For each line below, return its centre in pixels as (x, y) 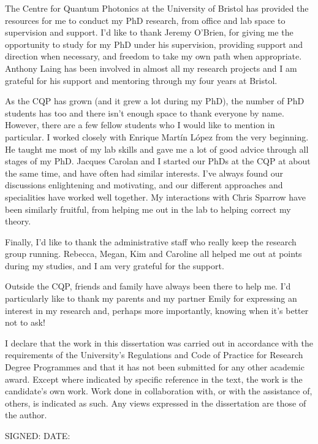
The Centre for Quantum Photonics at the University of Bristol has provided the (157, 8)
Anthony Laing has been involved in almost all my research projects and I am (151, 68)
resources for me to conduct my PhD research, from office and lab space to (145, 20)
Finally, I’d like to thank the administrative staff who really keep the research (151, 241)
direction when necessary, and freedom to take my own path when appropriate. (153, 56)
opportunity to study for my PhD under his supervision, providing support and (154, 44)
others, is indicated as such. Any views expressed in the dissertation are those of (156, 403)
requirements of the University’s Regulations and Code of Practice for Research (154, 355)
